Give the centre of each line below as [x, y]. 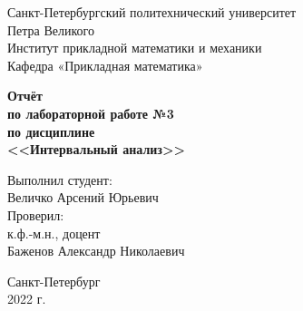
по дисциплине [51, 131]
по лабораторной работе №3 [91, 113]
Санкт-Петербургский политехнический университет [152, 12]
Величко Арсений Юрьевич [83, 197]
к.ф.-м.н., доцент [54, 233]
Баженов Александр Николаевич [96, 251]
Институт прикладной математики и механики [135, 48]
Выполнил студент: [60, 179]
